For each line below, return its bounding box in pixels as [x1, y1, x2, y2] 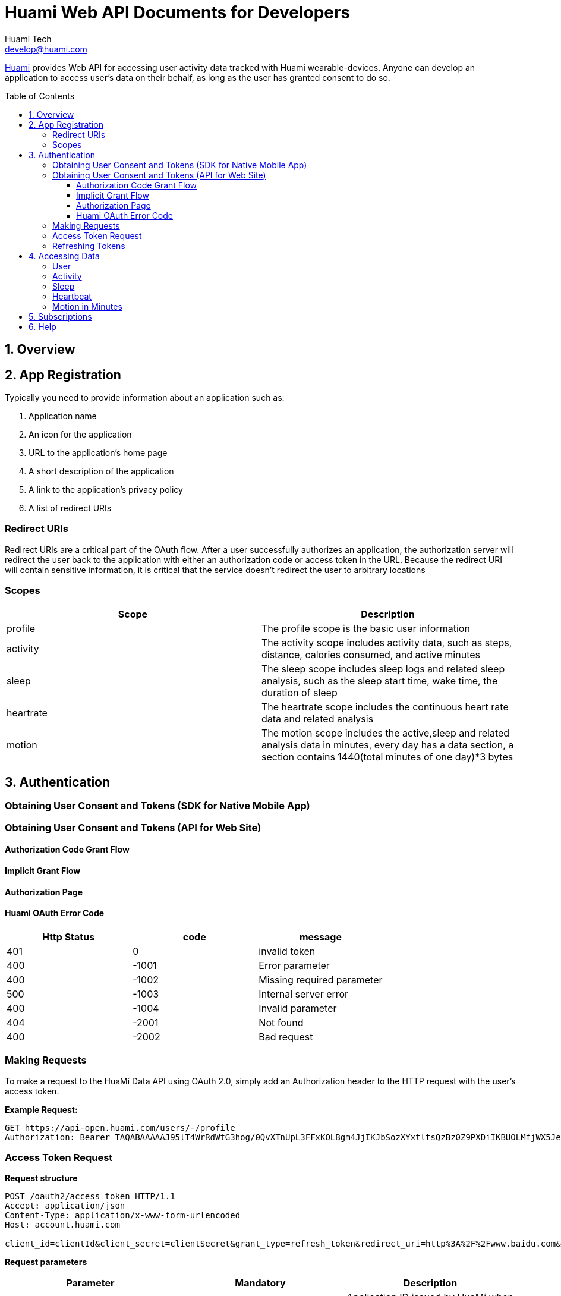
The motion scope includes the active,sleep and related [261, 726, 510, 739]
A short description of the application [29, 466, 174, 477]
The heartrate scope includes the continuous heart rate [261, 700, 509, 713]
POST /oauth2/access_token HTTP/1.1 [5, 1191, 175, 1201]
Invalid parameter [259, 1002, 337, 1014]
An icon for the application [29, 429, 132, 440]
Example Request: [5, 1104, 78, 1115]
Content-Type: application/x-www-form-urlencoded [5, 1210, 241, 1220]
